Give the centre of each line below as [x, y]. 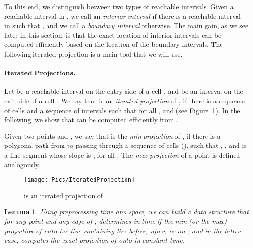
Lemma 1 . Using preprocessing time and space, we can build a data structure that [126, 212]
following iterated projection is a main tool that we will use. [94, 53]
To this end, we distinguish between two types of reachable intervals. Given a [119, 6]
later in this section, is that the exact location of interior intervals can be [113, 35]
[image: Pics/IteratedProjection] [79, 180]
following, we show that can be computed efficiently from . [91, 120]
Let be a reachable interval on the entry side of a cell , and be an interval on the [124, 91]
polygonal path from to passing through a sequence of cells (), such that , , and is [126, 145]
